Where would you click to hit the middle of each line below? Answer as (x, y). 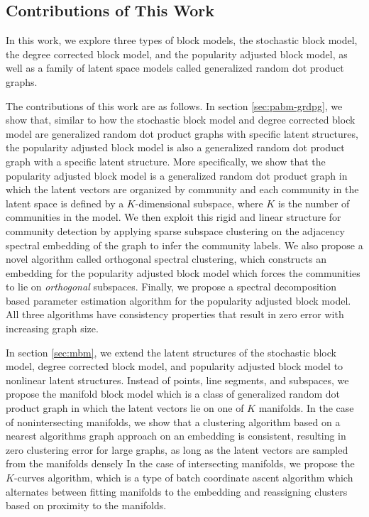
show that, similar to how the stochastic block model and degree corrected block (181, 120)
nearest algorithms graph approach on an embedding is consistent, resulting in (176, 436)
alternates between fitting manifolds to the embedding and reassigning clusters (177, 491)
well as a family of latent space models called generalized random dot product (175, 68)
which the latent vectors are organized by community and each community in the (182, 189)
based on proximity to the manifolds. (86, 505)
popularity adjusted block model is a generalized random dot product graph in (177, 175)
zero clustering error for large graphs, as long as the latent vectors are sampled (177, 449)
